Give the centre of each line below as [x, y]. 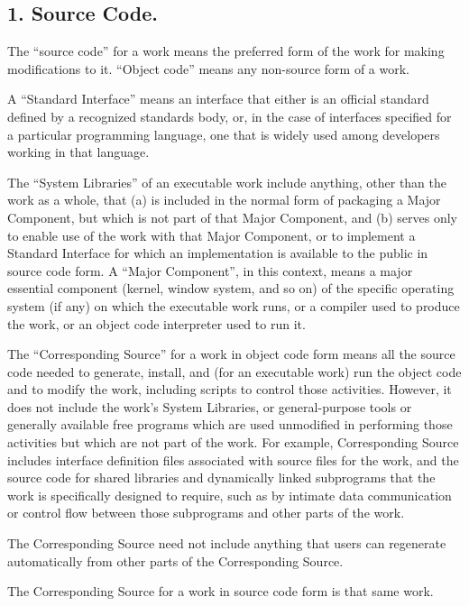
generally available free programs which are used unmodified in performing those [230, 424]
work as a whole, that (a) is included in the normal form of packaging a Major [224, 200]
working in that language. [78, 152]
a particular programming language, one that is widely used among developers [224, 134]
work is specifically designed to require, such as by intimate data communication [230, 495]
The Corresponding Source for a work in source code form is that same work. [221, 591]
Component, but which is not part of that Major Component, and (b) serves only [232, 217]
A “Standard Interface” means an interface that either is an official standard [218, 99]
